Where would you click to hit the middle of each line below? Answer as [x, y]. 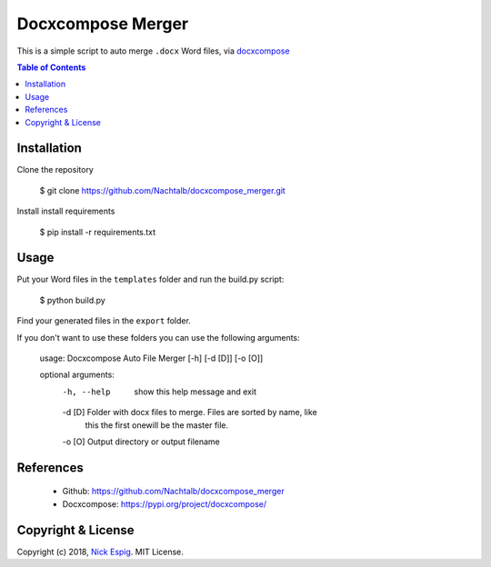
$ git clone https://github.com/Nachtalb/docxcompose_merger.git [162, 190]
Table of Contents [51, 67]
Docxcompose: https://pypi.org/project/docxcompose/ [165, 503]
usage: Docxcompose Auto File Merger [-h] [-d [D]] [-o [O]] [151, 358]
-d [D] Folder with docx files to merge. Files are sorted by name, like [190, 413]
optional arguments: [77, 375]
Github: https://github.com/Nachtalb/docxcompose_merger [174, 492]
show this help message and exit [195, 392]
